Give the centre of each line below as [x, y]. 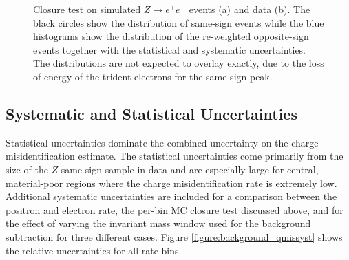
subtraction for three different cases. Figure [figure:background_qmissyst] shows [174, 236]
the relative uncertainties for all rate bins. [94, 250]
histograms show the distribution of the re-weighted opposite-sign [171, 36]
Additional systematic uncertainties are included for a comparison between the [171, 196]
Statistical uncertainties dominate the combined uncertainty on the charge [162, 142]
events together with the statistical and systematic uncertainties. [170, 49]
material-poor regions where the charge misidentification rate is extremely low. [171, 183]
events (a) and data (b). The [250, 9]
